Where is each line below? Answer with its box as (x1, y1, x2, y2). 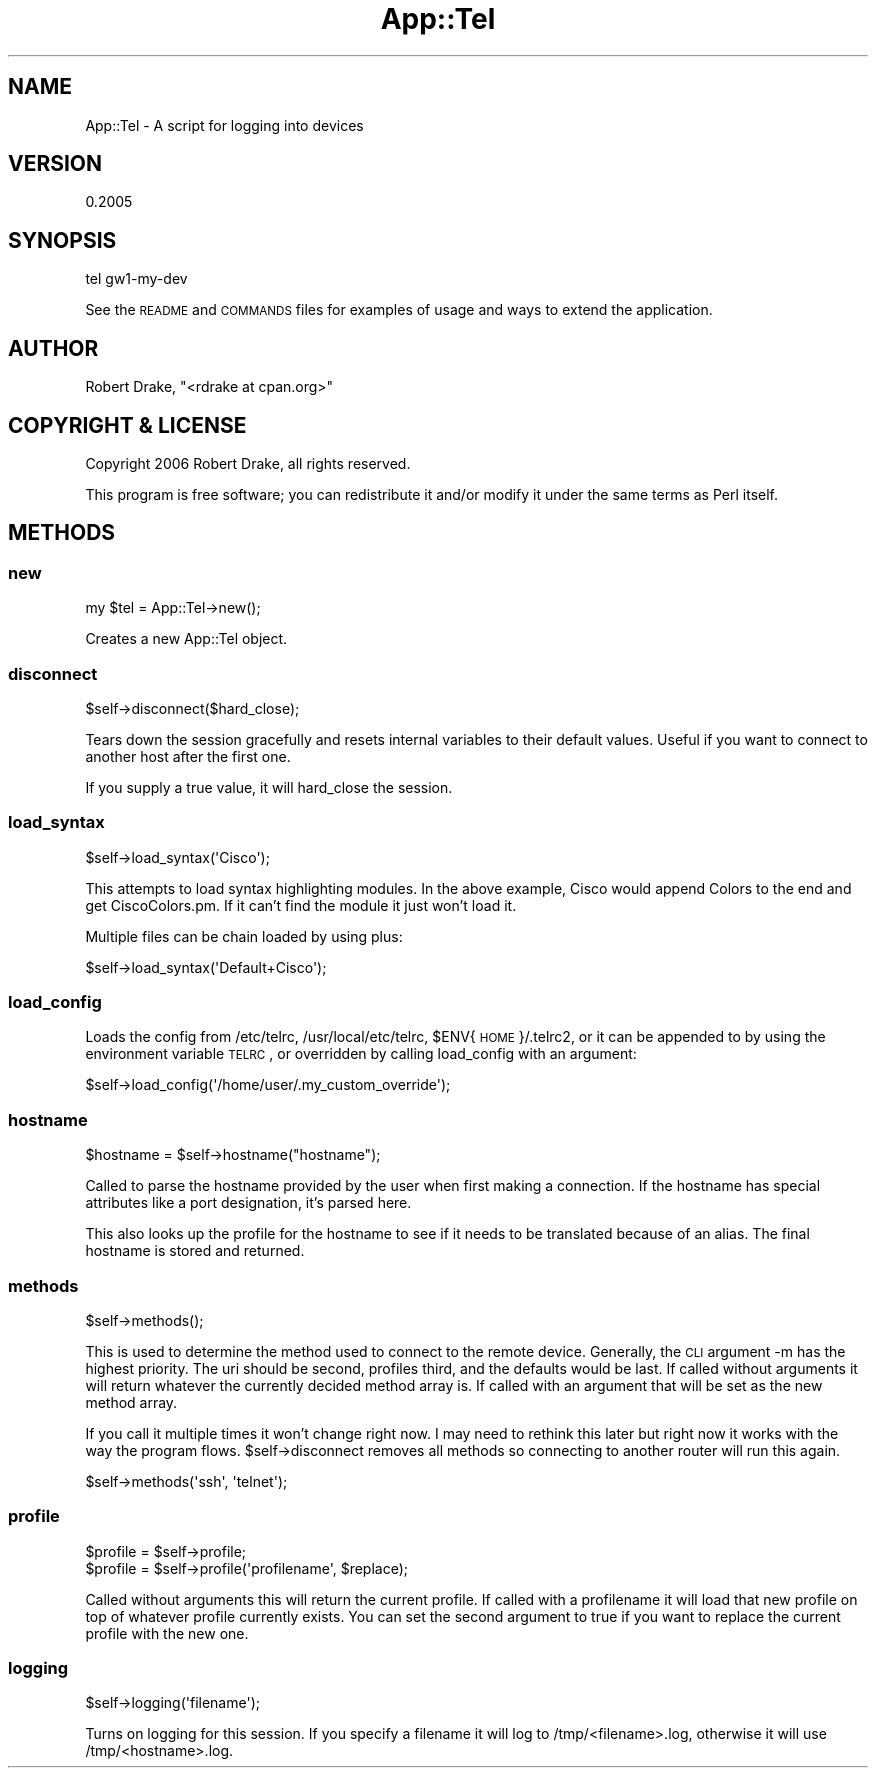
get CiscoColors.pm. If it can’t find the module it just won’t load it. (85, 896, 517, 914)
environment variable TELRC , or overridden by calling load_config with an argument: (85, 1045, 637, 1063)
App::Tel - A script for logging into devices (85, 116, 364, 134)
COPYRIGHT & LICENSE (8, 412, 247, 438)
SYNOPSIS (8, 227, 117, 253)
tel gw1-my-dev (85, 270, 188, 288)
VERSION (8, 151, 103, 177)
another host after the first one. (85, 747, 291, 765)
